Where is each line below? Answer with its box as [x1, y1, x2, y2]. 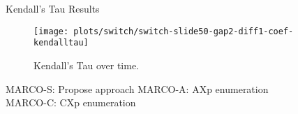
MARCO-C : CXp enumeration [6, 95, 136, 110]
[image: [33, 26, 69, 36]
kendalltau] [33, 38, 89, 48]
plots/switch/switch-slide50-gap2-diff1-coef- [73, 26, 294, 36]
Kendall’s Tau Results [6, 1, 100, 15]
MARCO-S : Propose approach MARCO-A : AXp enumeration [6, 81, 269, 96]
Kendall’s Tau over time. [33, 57, 140, 72]
